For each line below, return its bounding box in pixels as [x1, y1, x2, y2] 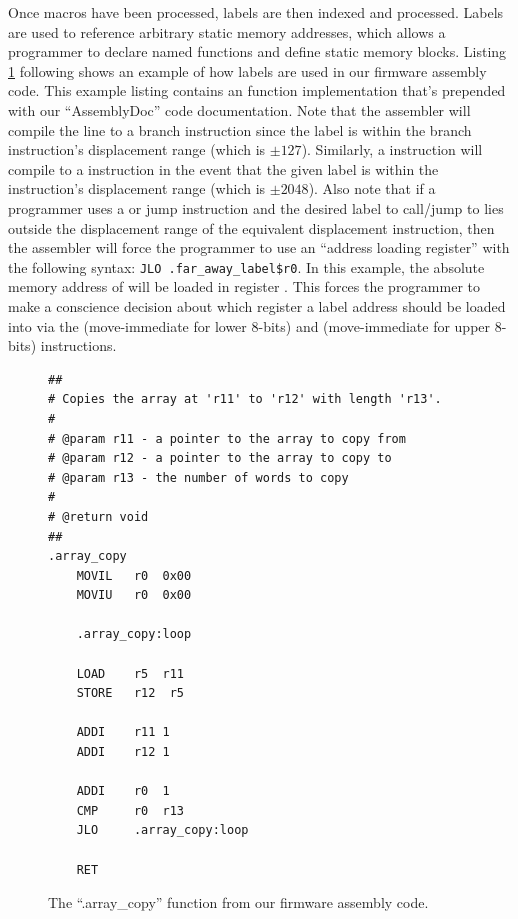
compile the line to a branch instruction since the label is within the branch [8, 119, 472, 140]
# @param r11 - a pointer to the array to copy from [48, 431, 406, 446]
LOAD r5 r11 [76, 666, 185, 681]
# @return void [48, 509, 149, 524]
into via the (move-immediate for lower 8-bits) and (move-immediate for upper [8, 315, 491, 336]
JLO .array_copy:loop [76, 823, 249, 838]
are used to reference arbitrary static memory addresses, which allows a [8, 21, 446, 42]
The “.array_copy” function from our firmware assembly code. [48, 892, 429, 913]
